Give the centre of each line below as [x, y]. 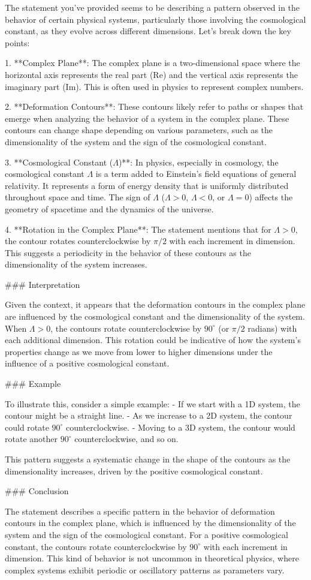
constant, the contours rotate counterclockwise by [96, 546]
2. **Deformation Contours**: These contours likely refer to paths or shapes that [154, 106]
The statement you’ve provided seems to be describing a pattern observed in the [153, 7]
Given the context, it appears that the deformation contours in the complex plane [155, 304]
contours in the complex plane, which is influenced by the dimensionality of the [150, 523]
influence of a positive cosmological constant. [87, 363]
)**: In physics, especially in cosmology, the [198, 162]
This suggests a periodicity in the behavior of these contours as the [128, 252]
